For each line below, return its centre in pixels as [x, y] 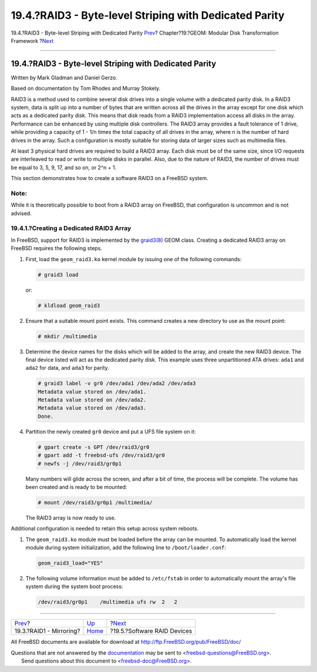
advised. [21, 213]
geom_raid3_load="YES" [70, 563]
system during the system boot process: [74, 586]
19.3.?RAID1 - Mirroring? [47, 631]
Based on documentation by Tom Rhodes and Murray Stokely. [86, 89]
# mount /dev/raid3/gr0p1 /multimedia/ [95, 502]
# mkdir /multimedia [67, 336]
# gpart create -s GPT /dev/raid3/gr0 [94, 447]
